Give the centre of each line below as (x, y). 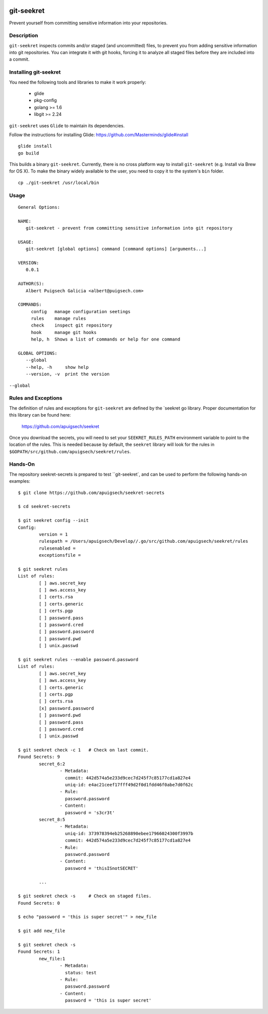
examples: (20, 481)
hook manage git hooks (64, 332)
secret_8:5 (52, 819)
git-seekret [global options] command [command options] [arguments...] (116, 249)
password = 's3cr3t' (90, 812)
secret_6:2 (52, 764)
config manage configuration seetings (81, 311)
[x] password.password (67, 708)
